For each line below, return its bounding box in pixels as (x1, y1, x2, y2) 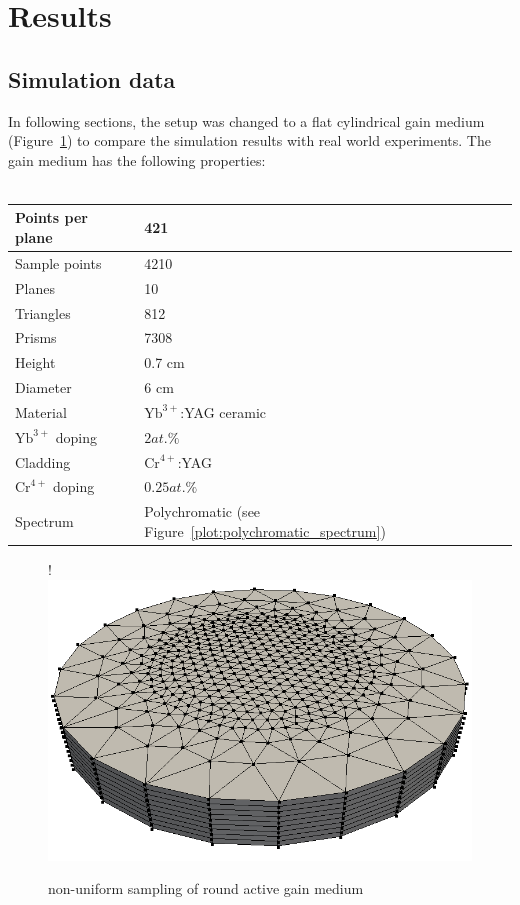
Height (15, 352, 56, 373)
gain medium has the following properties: (8, 149, 266, 170)
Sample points (15, 252, 102, 273)
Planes (15, 277, 55, 298)
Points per (15, 207, 88, 228)
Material (15, 401, 67, 422)
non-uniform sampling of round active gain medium (48, 878, 364, 899)
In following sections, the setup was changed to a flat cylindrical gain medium (8, 110, 485, 131)
